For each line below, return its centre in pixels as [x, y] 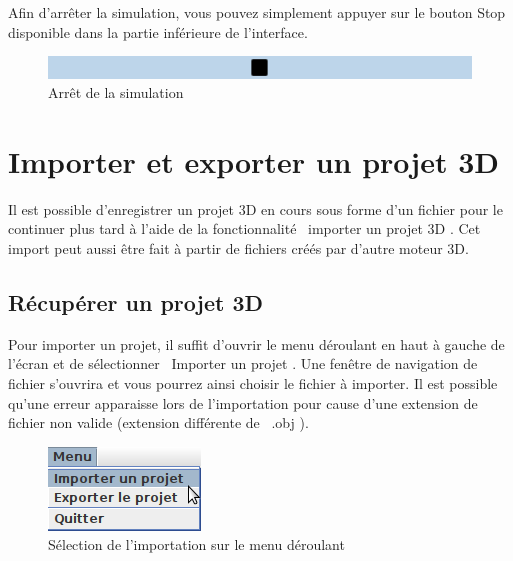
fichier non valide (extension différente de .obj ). [158, 422]
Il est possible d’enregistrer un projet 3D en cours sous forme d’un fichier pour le [255, 208]
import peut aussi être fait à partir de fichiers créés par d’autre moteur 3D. [238, 248]
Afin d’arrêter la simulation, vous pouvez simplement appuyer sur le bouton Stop [257, 12]
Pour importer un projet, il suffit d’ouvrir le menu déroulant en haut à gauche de [256, 343]
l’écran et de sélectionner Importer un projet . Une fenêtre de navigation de [243, 363]
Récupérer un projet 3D [135, 302]
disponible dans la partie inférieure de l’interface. [158, 31]
